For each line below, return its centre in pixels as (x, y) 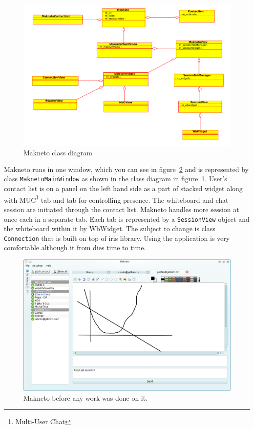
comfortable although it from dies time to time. (75, 247)
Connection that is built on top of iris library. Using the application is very (117, 238)
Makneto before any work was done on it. (86, 397)
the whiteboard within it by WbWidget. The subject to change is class (110, 228)
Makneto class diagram (58, 153)
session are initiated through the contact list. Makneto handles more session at (122, 209)
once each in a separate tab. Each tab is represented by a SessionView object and (127, 219)
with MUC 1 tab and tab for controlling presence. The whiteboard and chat (116, 199)
